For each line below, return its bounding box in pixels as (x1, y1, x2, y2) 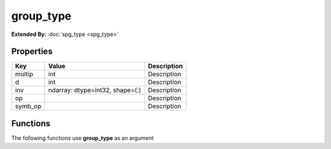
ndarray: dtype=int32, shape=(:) (48, 86, 141, 95)
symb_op (15, 102, 42, 111)
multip (15, 70, 34, 79)
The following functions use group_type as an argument (11, 134, 154, 142)
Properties (11, 46, 53, 57)
